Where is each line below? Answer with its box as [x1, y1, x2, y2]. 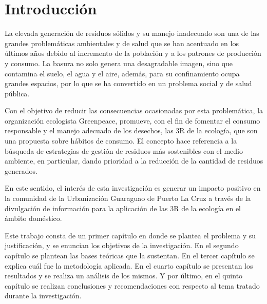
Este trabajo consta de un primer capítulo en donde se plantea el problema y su [5, 230, 256, 240]
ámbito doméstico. [5, 213, 62, 224]
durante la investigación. [5, 290, 82, 301]
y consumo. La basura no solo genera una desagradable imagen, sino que [5, 57, 233, 68]
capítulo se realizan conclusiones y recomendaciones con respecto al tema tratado [5, 280, 260, 291]
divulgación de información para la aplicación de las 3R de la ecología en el [5, 202, 241, 213]
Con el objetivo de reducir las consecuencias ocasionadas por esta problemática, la [5, 105, 263, 116]
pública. [5, 88, 30, 98]
